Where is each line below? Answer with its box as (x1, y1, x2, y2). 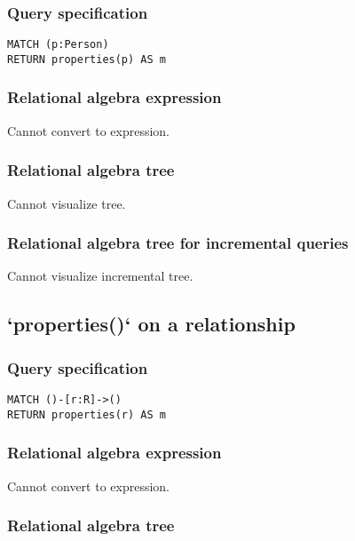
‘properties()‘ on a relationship (7, 310, 296, 338)
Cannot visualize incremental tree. (7, 267, 193, 285)
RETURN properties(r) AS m (7, 408, 166, 421)
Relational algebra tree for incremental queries (7, 232, 349, 254)
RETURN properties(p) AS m (7, 52, 166, 66)
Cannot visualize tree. (7, 194, 126, 212)
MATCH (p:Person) (7, 38, 109, 52)
